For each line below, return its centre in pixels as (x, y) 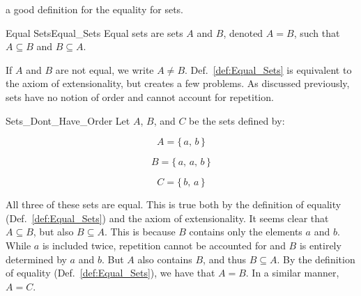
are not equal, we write (105, 69)
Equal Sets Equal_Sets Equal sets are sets (94, 32)
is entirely (320, 245)
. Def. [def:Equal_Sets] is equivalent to (268, 69)
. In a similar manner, (292, 273)
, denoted (243, 32)
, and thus (224, 259)
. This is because (140, 232)
